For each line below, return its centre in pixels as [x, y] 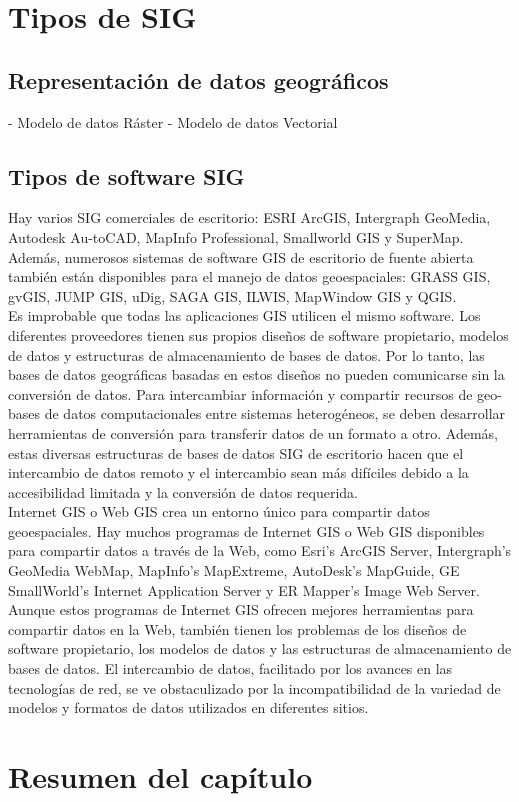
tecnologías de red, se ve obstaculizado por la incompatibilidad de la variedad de [254, 687]
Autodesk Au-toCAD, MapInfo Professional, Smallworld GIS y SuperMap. [236, 236]
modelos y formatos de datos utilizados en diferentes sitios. [188, 707]
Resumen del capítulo [160, 776]
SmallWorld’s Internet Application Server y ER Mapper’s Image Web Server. [244, 589]
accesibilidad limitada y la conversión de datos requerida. [183, 491]
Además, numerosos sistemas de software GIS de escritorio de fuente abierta [241, 256]
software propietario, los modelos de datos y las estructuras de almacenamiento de [260, 648]
